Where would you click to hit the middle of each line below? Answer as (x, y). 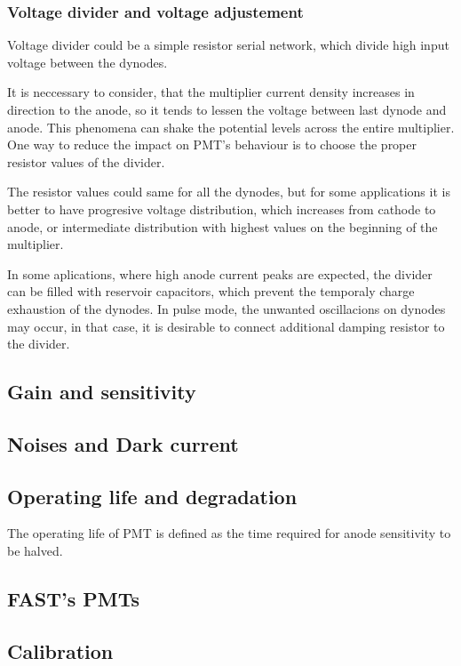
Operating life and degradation (152, 496)
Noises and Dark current (123, 443)
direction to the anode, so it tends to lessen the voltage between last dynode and (227, 109)
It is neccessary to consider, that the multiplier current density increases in (211, 92)
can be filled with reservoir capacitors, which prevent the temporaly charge (211, 291)
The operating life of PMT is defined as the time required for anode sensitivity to (229, 533)
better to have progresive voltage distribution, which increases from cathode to (222, 209)
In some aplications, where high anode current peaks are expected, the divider (220, 273)
